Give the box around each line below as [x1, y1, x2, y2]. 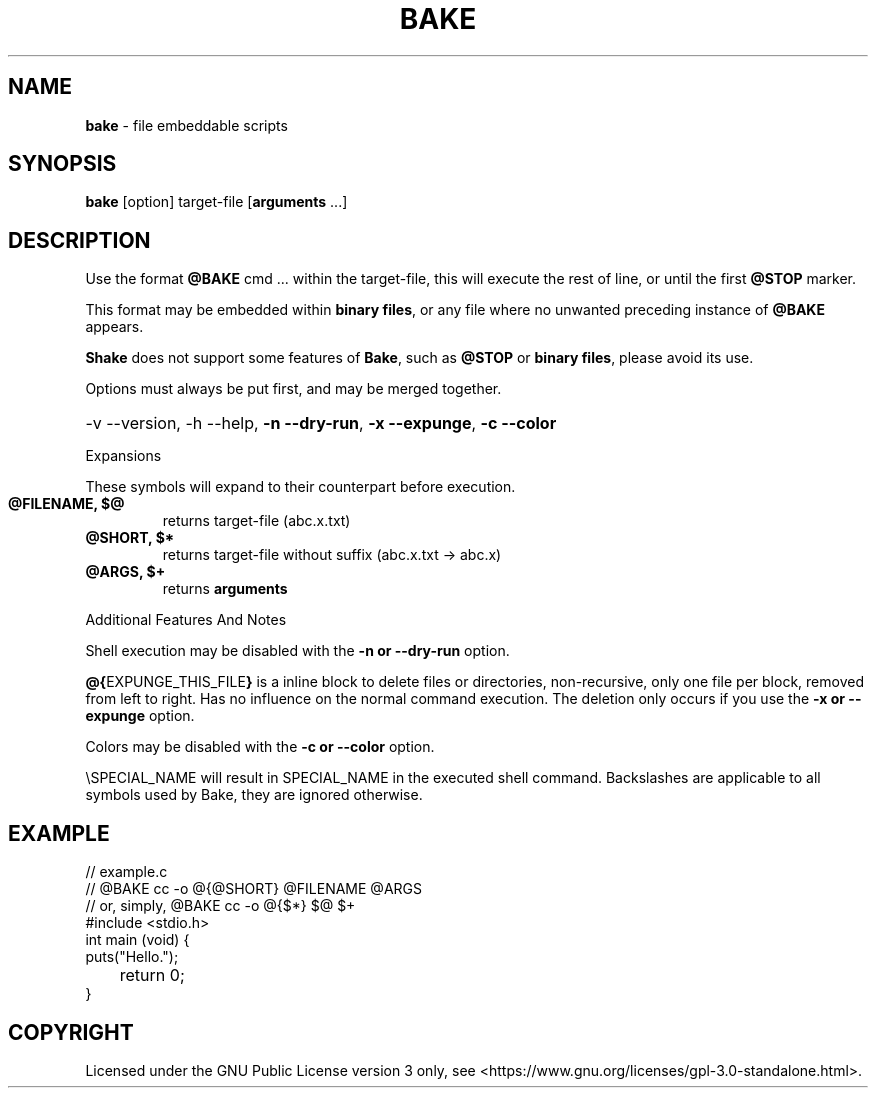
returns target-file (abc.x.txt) [162, 512, 351, 530]
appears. [85, 318, 144, 336]
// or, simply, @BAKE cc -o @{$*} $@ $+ [85, 897, 356, 915]
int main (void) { [85, 931, 190, 949]
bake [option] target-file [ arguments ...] [85, 193, 348, 211]
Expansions [85, 447, 162, 465]
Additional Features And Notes [85, 611, 287, 629]
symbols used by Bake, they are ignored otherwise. [85, 786, 423, 804]
